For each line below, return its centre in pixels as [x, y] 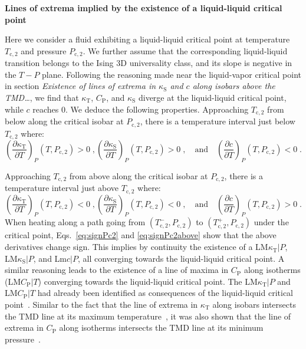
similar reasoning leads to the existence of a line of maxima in [117, 270]
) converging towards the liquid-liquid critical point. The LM [148, 281]
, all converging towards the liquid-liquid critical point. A [181, 258]
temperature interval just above [62, 188]
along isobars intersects [254, 304]
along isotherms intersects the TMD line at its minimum [161, 327]
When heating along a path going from [75, 222]
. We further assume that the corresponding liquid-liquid [185, 50]
